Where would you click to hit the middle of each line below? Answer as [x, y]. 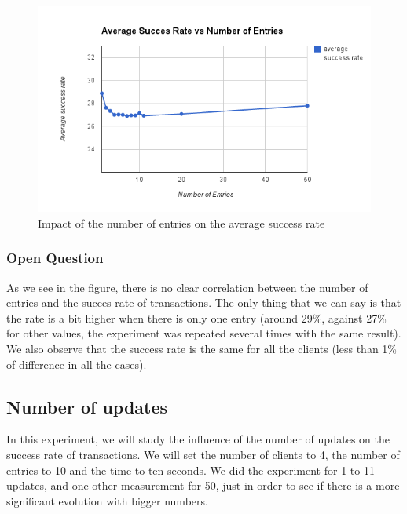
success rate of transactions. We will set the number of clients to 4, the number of [203, 454]
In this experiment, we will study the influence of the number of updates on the [198, 439]
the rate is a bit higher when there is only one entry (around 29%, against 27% [196, 317]
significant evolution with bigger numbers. [107, 500]
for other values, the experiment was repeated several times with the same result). [204, 333]
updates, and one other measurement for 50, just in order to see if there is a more [203, 485]
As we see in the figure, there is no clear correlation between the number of [187, 287]
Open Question [55, 258]
